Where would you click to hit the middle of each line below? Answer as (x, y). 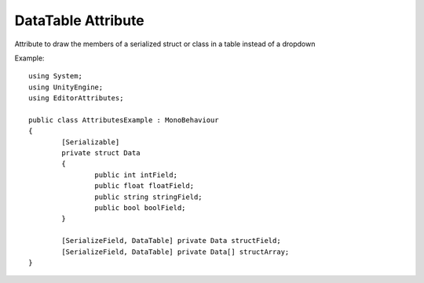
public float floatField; (144, 186)
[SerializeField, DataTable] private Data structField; (172, 241)
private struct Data (101, 153)
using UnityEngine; (66, 87)
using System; (55, 76)
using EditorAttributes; (76, 98)
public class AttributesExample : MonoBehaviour (124, 120)
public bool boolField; (140, 208)
